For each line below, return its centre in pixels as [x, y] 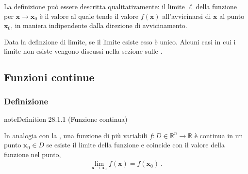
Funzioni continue [49, 77]
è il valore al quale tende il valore [89, 16]
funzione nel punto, [33, 154]
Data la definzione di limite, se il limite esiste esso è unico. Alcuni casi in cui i [120, 41]
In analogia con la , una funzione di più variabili [76, 135]
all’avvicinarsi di [187, 16]
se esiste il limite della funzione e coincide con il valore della [135, 145]
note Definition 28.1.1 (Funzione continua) [66, 119]
